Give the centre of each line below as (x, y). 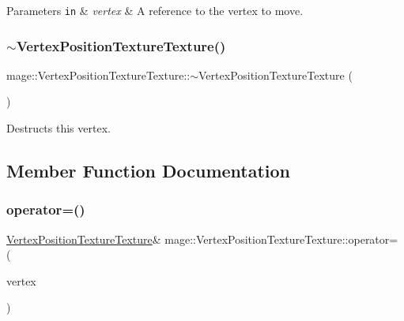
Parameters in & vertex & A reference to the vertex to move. (155, 10)
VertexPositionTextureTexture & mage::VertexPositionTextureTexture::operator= (202, 239)
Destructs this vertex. (59, 128)
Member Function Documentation (149, 171)
